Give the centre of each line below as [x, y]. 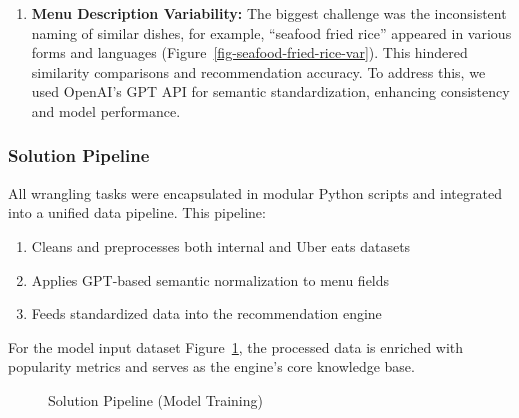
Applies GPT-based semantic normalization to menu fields [210, 279]
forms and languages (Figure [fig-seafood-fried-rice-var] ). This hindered [249, 52]
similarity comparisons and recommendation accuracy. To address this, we [258, 71]
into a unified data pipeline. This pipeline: [137, 212]
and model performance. [106, 110]
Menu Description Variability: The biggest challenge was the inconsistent [269, 13]
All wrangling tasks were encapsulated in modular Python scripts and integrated [255, 192]
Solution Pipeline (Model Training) [155, 399]
